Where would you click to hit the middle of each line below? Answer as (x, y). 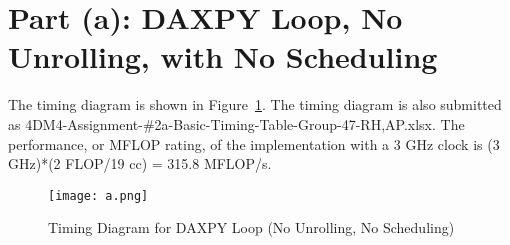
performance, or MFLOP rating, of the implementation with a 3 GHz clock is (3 (254, 143)
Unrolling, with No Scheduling (223, 56)
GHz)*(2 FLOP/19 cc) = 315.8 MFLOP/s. (140, 163)
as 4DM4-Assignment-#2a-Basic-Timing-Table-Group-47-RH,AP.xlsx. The (236, 123)
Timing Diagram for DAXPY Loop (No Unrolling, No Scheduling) (251, 227)
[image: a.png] (98, 195)
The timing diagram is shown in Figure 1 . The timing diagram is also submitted (255, 104)
